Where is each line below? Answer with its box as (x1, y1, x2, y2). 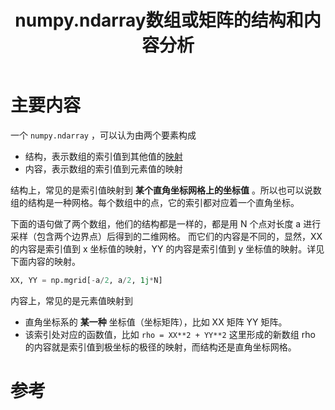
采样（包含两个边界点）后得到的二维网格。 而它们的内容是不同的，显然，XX (10, 230, 323, 242)
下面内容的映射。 (10, 255, 81, 267)
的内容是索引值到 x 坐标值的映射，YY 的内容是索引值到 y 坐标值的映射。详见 (10, 242, 325, 255)
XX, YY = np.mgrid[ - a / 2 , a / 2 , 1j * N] (10, 275, 163, 285)
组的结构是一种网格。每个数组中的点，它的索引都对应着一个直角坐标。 (10, 196, 300, 208)
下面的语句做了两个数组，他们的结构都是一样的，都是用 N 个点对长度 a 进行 (10, 217, 322, 230)
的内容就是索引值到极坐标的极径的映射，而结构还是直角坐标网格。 (24, 341, 297, 353)
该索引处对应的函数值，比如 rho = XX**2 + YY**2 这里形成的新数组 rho (24, 328, 316, 340)
